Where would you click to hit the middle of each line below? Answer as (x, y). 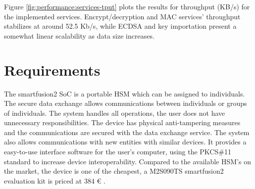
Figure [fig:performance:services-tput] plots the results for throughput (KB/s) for (127, 6)
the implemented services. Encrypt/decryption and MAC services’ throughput (122, 16)
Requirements (52, 70)
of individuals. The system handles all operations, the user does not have (115, 113)
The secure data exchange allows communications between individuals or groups (126, 103)
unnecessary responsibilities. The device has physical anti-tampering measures (122, 122)
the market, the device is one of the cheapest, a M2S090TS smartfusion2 (114, 171)
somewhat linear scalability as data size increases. (79, 35)
